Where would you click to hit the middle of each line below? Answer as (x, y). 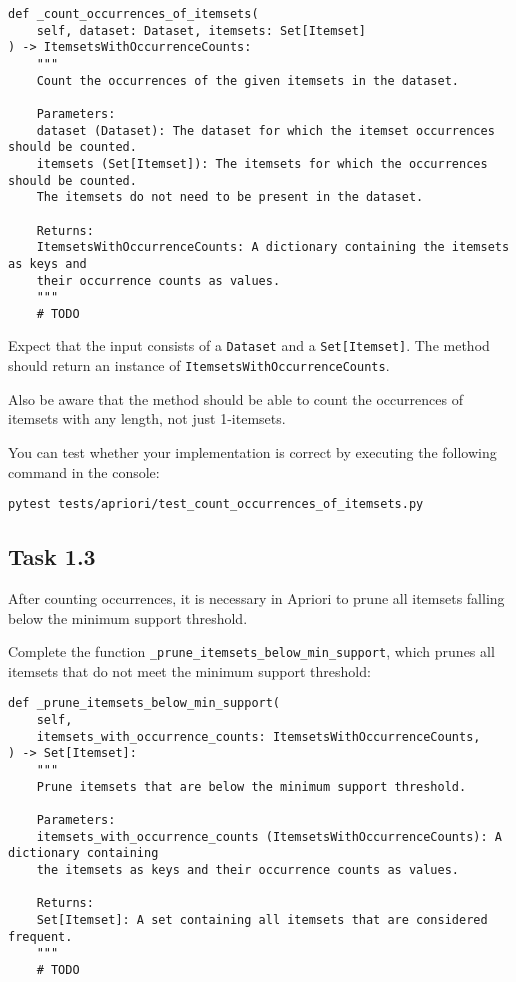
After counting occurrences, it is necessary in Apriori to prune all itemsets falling (256, 598)
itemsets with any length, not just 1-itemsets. (147, 418)
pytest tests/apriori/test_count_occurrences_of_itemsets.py (216, 504)
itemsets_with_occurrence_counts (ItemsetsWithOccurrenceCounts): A (269, 836)
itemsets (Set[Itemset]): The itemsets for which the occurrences (262, 163)
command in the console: (84, 471)
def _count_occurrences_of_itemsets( (133, 14)
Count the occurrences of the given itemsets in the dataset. (248, 80)
